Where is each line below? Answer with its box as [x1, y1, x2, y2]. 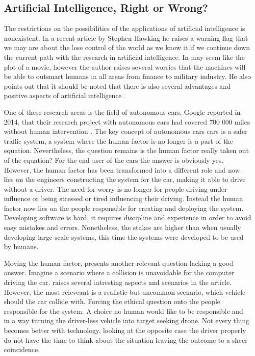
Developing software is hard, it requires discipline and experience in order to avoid [4, 212, 252, 223]
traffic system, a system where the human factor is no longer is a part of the [4, 135, 233, 146]
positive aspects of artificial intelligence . [4, 90, 126, 101]
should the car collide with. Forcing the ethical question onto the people [4, 296, 221, 306]
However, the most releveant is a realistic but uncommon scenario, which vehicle [4, 286, 246, 297]
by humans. [4, 241, 39, 252]
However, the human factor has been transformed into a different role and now [4, 164, 240, 175]
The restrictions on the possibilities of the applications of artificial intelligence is [4, 23, 245, 33]
